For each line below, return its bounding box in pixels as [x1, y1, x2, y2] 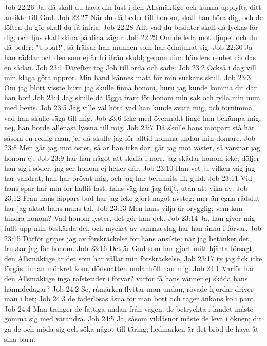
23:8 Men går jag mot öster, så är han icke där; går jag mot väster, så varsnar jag [4, 142, 260, 153]
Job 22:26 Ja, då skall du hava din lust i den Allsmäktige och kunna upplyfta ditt [4, 2, 261, 12]
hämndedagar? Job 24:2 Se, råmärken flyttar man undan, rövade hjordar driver [4, 283, 254, 294]
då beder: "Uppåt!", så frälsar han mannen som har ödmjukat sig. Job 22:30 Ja [4, 42, 253, 52]
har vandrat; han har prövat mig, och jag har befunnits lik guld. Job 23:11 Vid [4, 172, 252, 183]
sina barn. [4, 333, 35, 344]
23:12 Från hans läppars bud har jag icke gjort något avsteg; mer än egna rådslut [4, 193, 260, 203]
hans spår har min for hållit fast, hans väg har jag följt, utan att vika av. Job [4, 182, 248, 193]
